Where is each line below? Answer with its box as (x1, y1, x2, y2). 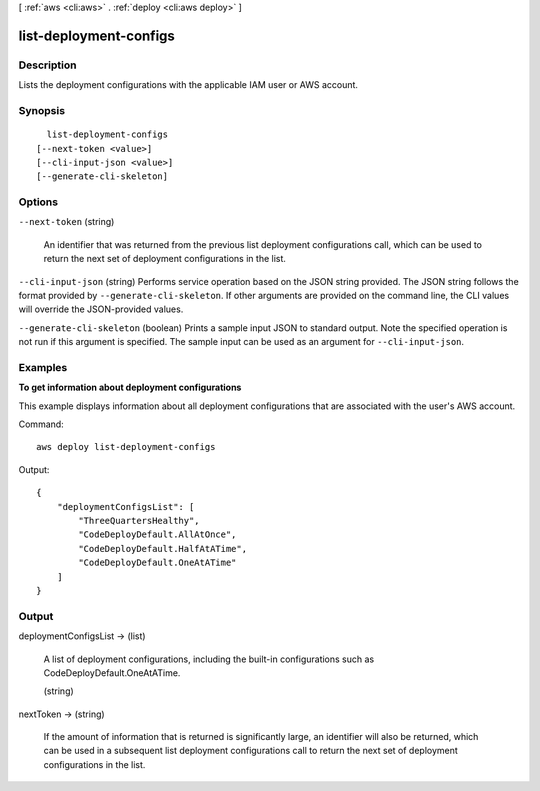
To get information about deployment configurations (18, 381, 242, 394)
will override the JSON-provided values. (18, 303, 184, 315)
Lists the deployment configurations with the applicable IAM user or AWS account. (18, 79, 359, 91)
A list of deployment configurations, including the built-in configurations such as (43, 653, 375, 665)
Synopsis (18, 103, 65, 117)
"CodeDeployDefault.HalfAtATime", (78, 543, 248, 554)
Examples (18, 360, 68, 374)
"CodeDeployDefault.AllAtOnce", (78, 529, 237, 540)
